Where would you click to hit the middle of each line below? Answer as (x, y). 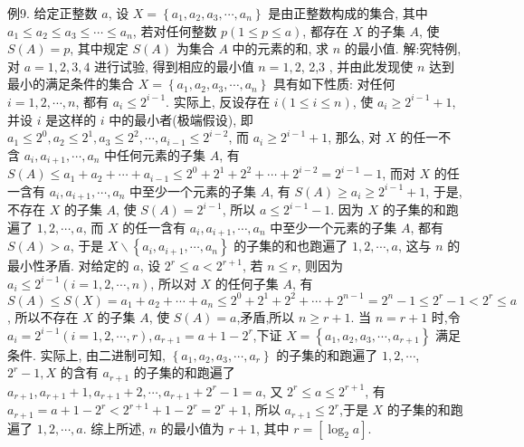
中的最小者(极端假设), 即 (181, 119)
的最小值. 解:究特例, (403, 48)
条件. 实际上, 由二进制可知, (86, 354)
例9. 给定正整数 (52, 13)
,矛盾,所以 (266, 316)
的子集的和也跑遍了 (291, 246)
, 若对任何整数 (175, 30)
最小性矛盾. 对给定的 (68, 266)
